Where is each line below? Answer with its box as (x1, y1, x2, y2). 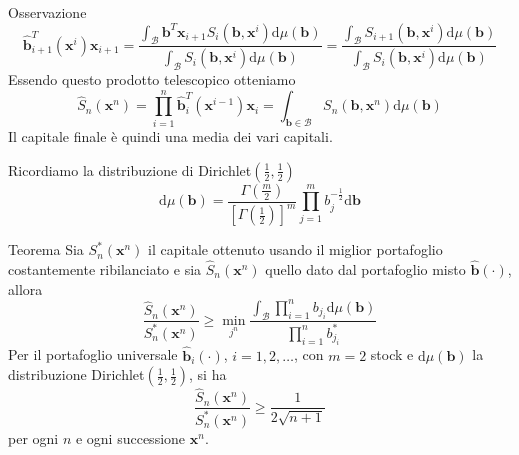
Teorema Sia (8, 239, 84, 260)
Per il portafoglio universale (8, 344, 178, 365)
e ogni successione (75, 427, 186, 448)
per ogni (8, 427, 59, 448)
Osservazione (8, 2, 87, 22)
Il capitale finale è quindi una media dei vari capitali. (8, 126, 333, 147)
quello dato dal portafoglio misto (265, 259, 466, 280)
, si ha (189, 364, 227, 385)
